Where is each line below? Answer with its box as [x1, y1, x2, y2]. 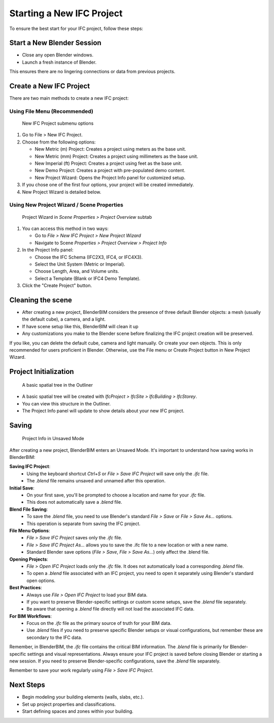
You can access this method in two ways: [22, 225, 109, 232]
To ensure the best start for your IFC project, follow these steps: [9, 25, 144, 32]
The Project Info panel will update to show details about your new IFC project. [22, 408, 185, 414]
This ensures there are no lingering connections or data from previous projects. [9, 69, 176, 75]
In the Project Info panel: [22, 247, 74, 253]
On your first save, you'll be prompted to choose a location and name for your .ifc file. [26, 492, 205, 498]
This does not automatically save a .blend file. [26, 499, 122, 505]
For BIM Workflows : [9, 613, 52, 619]
